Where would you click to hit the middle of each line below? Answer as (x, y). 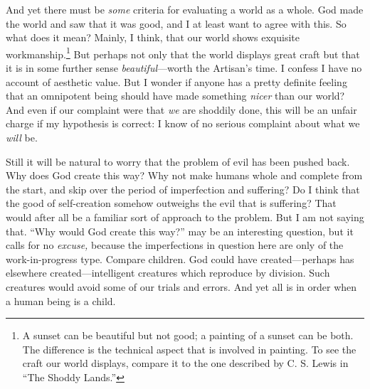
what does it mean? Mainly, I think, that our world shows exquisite (153, 37)
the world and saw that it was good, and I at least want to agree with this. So (176, 23)
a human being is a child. (61, 300)
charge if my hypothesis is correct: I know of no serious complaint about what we (183, 123)
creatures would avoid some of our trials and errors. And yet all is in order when (181, 286)
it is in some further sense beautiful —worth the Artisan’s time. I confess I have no (184, 68)
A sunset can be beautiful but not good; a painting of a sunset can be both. (188, 335)
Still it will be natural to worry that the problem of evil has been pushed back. (178, 161)
